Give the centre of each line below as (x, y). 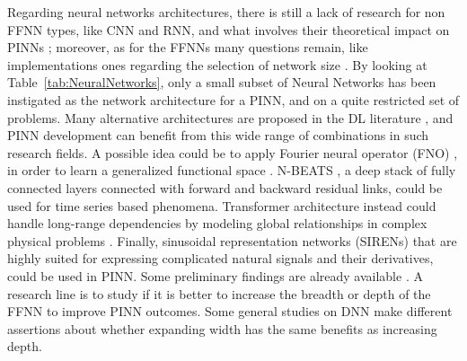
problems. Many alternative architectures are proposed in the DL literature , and (230, 117)
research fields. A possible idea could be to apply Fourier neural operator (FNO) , (233, 152)
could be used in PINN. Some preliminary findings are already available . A (215, 275)
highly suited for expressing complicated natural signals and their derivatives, (220, 258)
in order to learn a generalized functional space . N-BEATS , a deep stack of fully (232, 170)
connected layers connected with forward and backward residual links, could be (225, 187)
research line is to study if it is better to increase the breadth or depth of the (219, 293)
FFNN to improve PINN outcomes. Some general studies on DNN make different (230, 311)
